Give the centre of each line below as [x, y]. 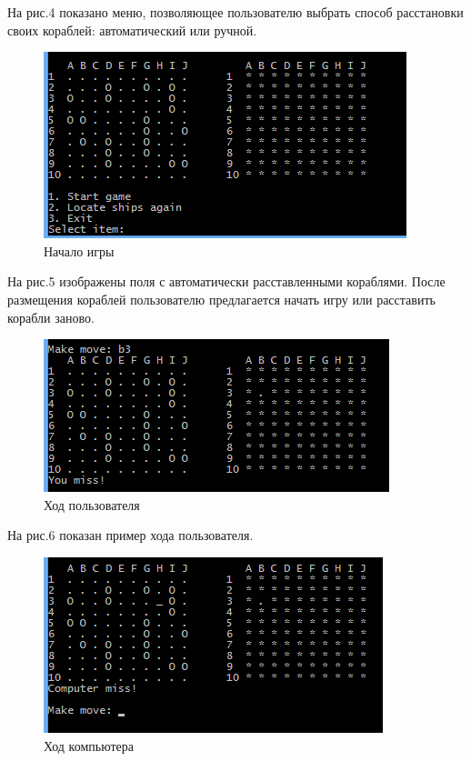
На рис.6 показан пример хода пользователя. [130, 535]
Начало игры [79, 250]
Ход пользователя [92, 504]
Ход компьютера [89, 745]
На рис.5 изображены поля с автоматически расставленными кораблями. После [226, 281]
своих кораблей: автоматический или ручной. [132, 30]
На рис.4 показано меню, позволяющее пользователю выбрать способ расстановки [235, 12]
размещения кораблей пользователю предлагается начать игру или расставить [221, 299]
